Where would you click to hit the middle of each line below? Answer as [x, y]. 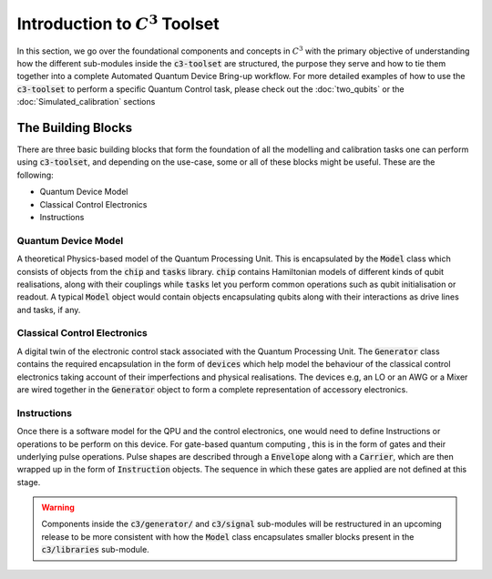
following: [35, 175]
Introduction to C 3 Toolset [118, 22]
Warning [58, 508]
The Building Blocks [74, 127]
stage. [29, 482]
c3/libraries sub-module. [95, 550]
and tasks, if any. [49, 310]
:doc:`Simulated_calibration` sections [86, 102]
